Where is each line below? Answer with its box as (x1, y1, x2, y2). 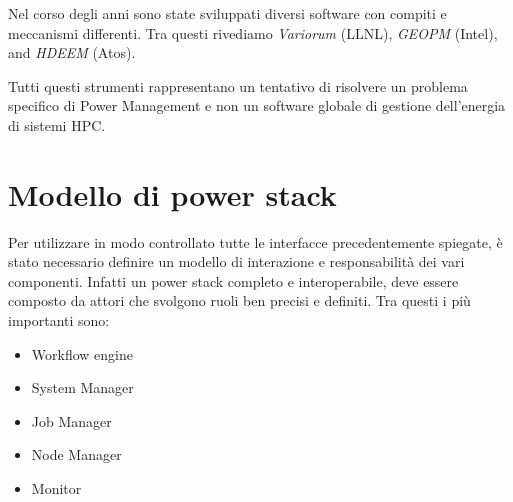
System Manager (31, 377, 134, 398)
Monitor (31, 478, 82, 499)
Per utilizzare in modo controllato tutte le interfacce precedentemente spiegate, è (8, 231, 503, 252)
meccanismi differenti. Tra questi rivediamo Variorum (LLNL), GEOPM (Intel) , (8, 22, 498, 43)
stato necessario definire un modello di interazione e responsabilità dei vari (8, 251, 465, 272)
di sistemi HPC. (8, 114, 106, 135)
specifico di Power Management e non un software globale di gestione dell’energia (8, 95, 506, 116)
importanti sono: (8, 310, 110, 331)
